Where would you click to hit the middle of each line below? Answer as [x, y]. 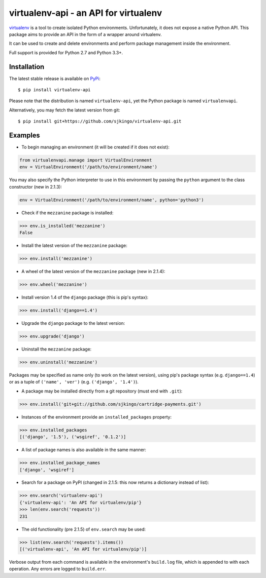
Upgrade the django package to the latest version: [73, 323]
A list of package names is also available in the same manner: [84, 450]
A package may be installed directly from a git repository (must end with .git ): [102, 391]
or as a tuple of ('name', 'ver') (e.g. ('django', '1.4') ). [74, 382]
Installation [27, 67]
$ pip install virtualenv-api [54, 90]
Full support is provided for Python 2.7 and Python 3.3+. [66, 52]
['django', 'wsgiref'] [47, 470]
